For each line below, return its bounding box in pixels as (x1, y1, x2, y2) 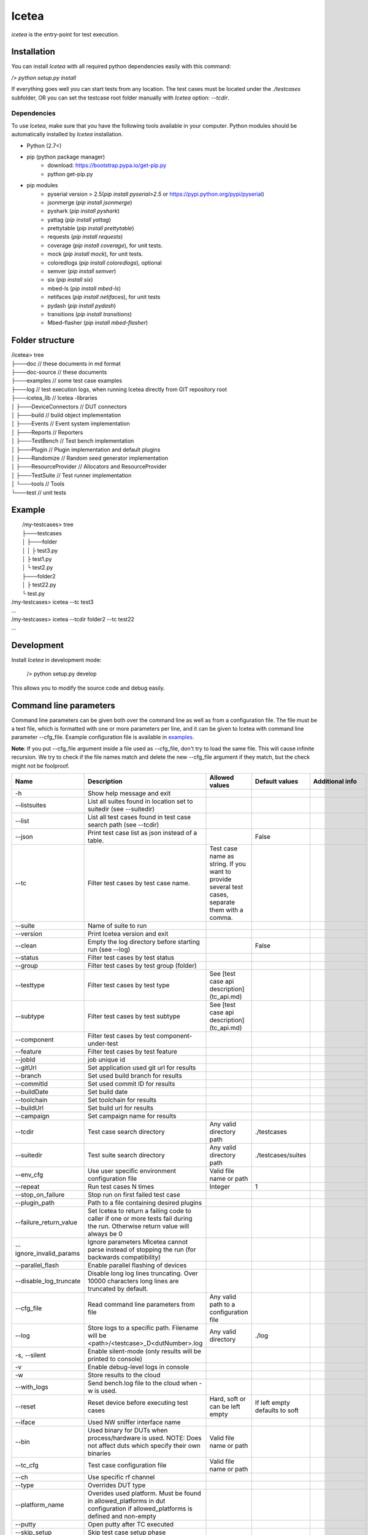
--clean (15, 941, 37, 950)
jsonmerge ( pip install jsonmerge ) (47, 198, 132, 206)
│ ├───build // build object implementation (11, 411, 121, 419)
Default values (255, 777, 299, 786)
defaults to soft (255, 1406, 299, 1415)
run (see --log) (87, 946, 131, 954)
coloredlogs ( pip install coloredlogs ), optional (47, 258, 162, 266)
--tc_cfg (15, 1461, 39, 1470)
